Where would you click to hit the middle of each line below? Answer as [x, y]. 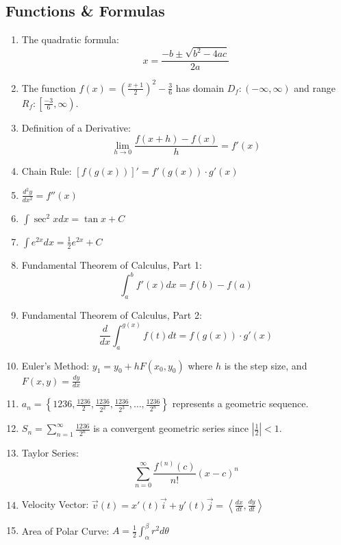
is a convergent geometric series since [171, 428]
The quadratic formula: [70, 39]
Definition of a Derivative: [76, 127]
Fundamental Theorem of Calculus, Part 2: [112, 314]
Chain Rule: [47, 171]
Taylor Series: [50, 453]
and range [315, 87]
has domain [200, 87]
